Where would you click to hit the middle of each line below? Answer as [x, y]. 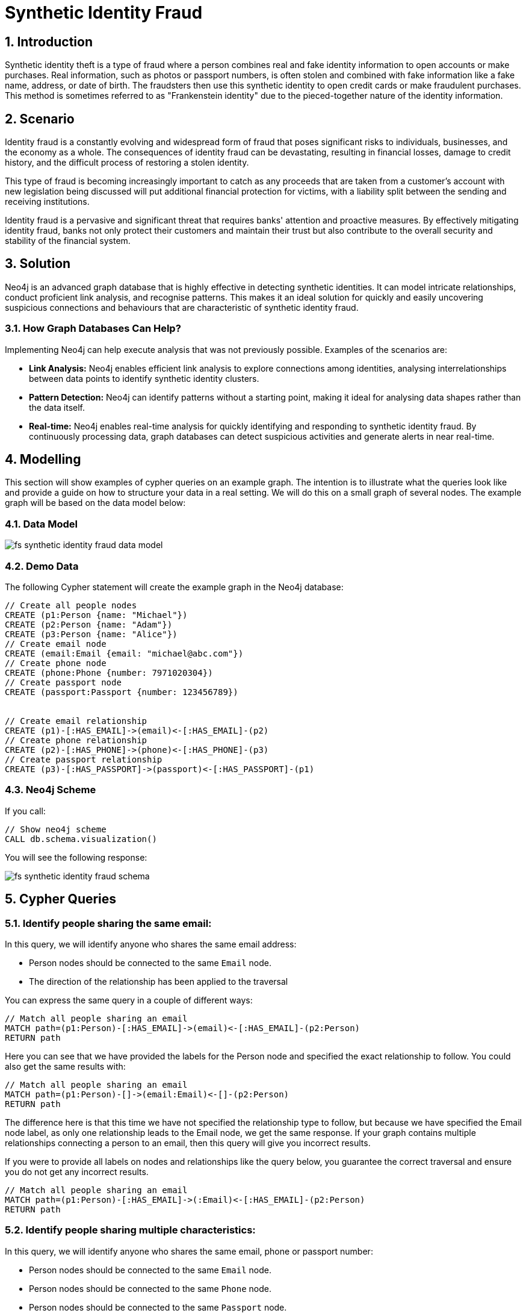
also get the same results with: [65, 1066]
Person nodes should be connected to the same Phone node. [150, 1288]
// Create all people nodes [71, 605]
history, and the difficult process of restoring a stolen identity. [127, 163]
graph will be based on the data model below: [95, 503]
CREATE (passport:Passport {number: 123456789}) [122, 692]
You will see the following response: [76, 857]
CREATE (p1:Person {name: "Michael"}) [96, 615]
